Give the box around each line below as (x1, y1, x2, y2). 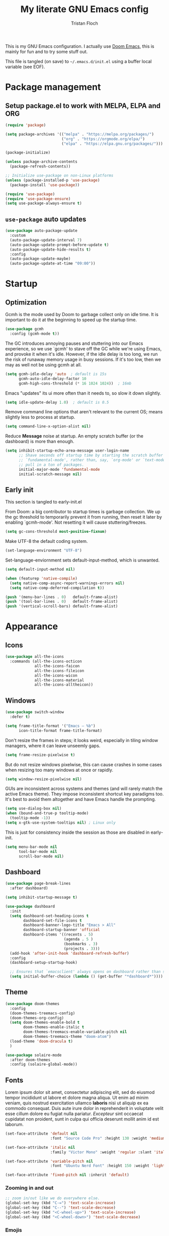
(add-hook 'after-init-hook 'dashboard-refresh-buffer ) (10, 951, 129, 956)
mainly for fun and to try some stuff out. (5, 48, 88, 54)
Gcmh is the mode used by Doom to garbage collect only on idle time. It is (5, 312, 158, 318)
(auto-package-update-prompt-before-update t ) (10, 242, 109, 248)
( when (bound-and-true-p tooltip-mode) (5, 811, 89, 816)
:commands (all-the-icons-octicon (10, 659, 82, 664)
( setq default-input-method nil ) (5, 567, 75, 572)
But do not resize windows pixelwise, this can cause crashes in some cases (5, 761, 162, 767)
